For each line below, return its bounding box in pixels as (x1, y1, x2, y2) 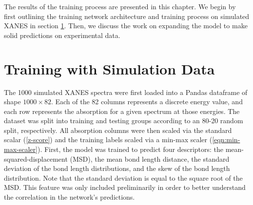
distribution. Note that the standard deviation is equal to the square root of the (4, 172, 243, 183)
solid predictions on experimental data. (4, 30, 120, 40)
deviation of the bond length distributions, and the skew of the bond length (4, 163, 230, 173)
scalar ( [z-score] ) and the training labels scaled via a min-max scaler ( (4, 134, 213, 145)
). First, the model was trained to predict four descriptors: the (37, 144, 224, 154)
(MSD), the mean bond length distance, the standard (70, 153, 230, 164)
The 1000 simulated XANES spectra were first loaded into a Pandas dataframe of (4, 87, 248, 97)
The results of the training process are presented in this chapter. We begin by (4, 1, 236, 11)
